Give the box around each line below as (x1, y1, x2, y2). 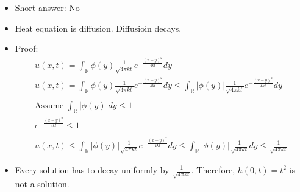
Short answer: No (15, 1, 80, 13)
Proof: (15, 42, 38, 55)
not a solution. (15, 177, 70, 190)
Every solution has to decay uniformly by (15, 163, 170, 176)
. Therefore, (191, 163, 235, 176)
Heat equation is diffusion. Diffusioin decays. (15, 21, 182, 34)
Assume (35, 101, 64, 111)
